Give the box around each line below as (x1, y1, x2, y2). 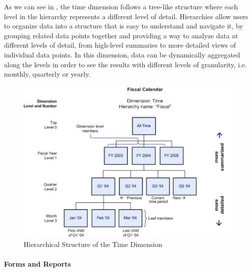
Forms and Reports (4, 258, 71, 269)
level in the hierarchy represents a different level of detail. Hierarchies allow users (4, 11, 249, 21)
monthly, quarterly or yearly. (4, 69, 91, 79)
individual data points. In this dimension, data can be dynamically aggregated (4, 49, 240, 59)
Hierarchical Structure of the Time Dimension (24, 239, 162, 249)
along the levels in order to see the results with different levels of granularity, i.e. (4, 59, 247, 69)
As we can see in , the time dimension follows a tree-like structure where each (4, 1, 238, 11)
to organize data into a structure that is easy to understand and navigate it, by (4, 21, 243, 31)
